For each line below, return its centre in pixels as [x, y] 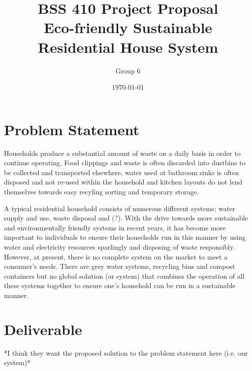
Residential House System [128, 47]
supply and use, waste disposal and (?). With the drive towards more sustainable [126, 218]
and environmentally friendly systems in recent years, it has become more [115, 227]
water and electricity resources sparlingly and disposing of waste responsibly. [120, 246]
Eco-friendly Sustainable [128, 27]
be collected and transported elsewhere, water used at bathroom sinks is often [122, 172]
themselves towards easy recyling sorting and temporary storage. [101, 191]
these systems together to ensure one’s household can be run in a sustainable [120, 285]
